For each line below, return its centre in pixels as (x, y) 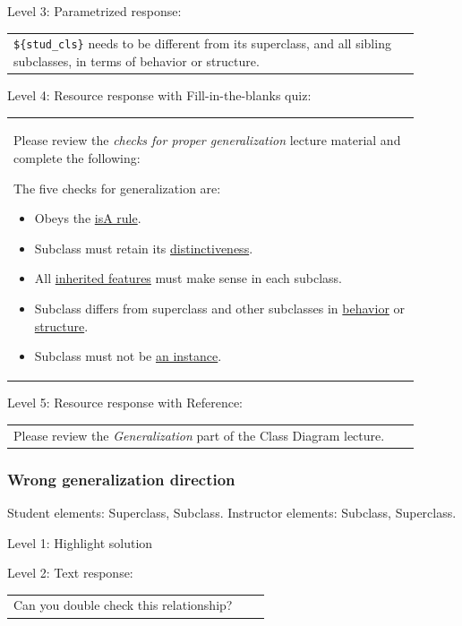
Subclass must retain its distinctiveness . (144, 248)
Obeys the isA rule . (88, 218)
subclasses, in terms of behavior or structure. (137, 61)
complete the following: (77, 158)
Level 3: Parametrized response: (94, 11)
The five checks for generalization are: (117, 188)
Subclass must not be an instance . (128, 356)
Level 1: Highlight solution (80, 542)
